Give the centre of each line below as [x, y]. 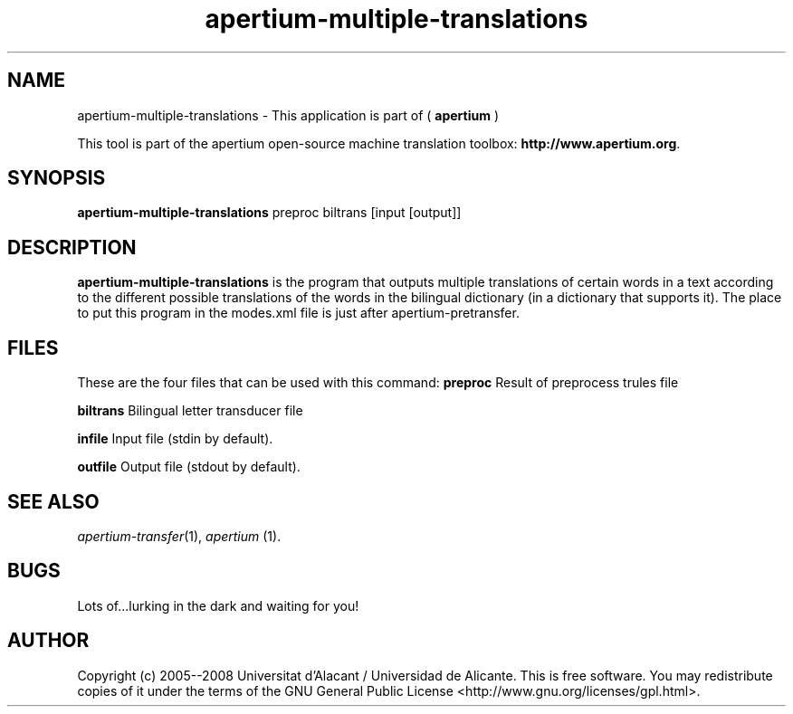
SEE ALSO [53, 501]
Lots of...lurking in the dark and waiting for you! [218, 605]
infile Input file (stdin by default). [175, 439]
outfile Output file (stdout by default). [189, 467]
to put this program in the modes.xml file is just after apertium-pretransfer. [298, 313]
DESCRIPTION [72, 247]
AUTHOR [48, 641]
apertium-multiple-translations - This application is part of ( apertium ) [288, 115]
